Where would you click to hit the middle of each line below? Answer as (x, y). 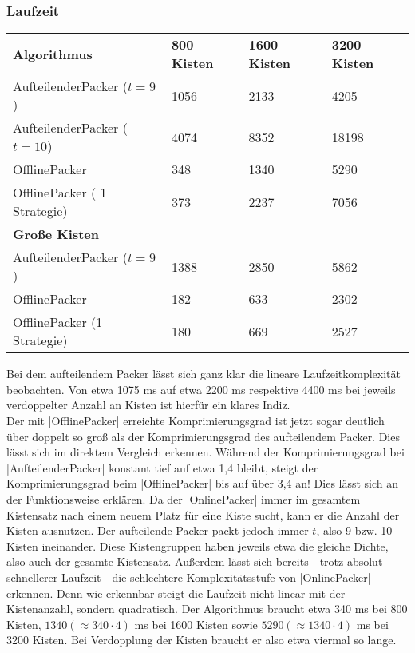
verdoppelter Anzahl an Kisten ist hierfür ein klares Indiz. (148, 405)
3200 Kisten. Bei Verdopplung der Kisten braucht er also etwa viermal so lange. (202, 640)
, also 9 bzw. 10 (354, 530)
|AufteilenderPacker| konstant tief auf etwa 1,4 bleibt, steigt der (162, 467)
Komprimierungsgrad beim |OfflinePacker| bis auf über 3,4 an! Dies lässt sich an (203, 483)
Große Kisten (56, 234)
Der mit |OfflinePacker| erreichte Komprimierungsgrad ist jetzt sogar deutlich (196, 420)
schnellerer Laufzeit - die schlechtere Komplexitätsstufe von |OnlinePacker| (189, 577)
